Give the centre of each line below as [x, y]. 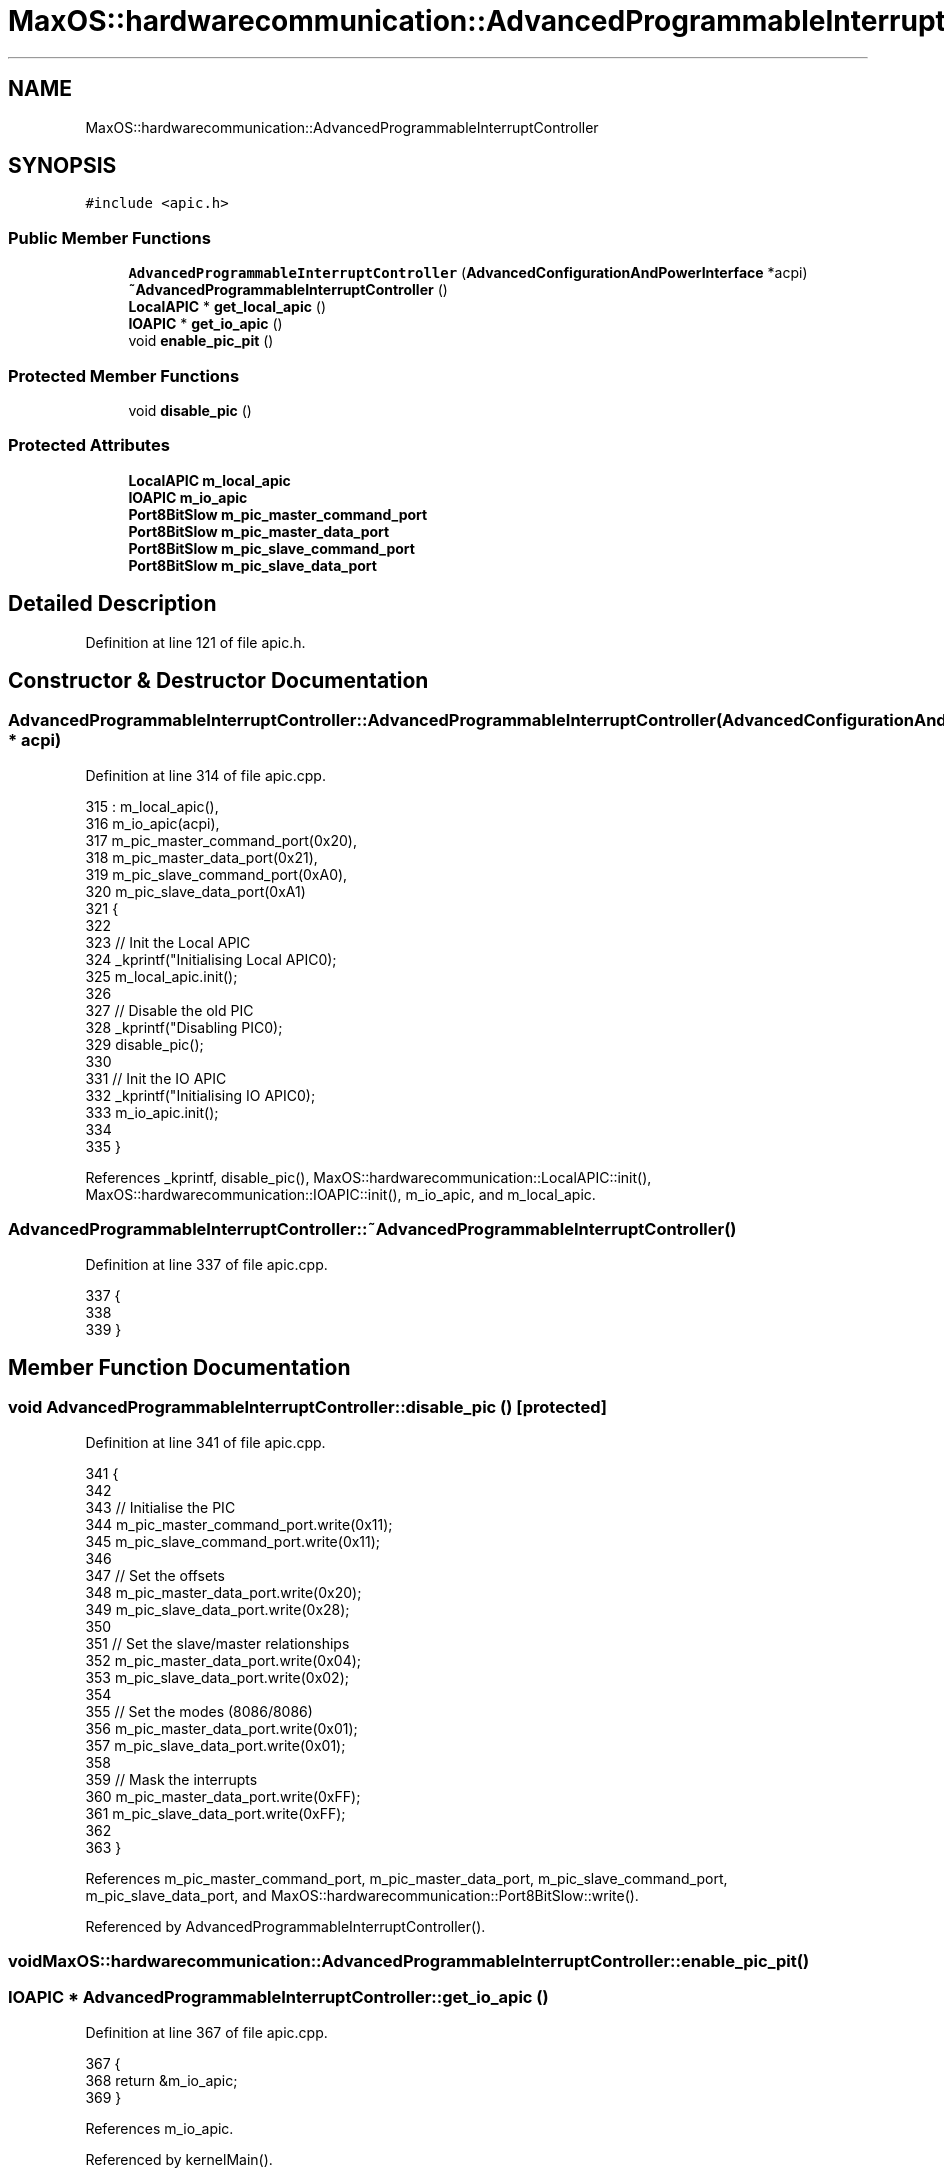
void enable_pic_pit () [201, 341]
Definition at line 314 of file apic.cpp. [205, 775]
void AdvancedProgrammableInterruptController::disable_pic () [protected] [307, 1407]
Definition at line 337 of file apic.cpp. [206, 1264]
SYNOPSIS [62, 166]
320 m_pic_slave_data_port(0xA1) [195, 891]
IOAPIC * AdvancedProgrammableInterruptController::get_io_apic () [278, 1997]
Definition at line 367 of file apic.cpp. [206, 2032]
